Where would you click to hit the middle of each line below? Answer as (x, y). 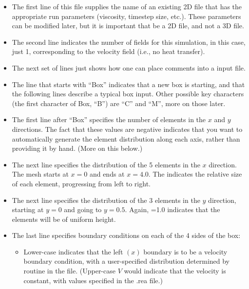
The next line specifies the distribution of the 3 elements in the (106, 200)
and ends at (107, 174)
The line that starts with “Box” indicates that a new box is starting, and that (128, 84)
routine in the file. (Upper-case (69, 271)
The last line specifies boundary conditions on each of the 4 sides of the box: (126, 235)
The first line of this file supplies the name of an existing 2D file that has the (127, 6)
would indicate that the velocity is (175, 271)
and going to (83, 209)
